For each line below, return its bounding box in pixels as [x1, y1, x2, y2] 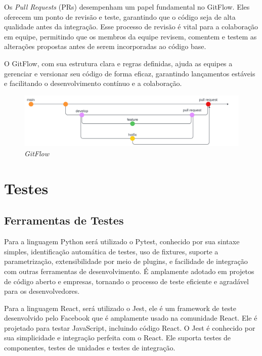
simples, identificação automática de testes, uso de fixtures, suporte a [4, 246, 219, 256]
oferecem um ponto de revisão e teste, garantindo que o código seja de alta [4, 11, 236, 22]
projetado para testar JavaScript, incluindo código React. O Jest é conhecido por [4, 322, 255, 333]
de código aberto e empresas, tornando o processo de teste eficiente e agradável [4, 276, 249, 286]
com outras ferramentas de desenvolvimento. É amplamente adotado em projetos [4, 265, 254, 276]
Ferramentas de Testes [4, 212, 124, 228]
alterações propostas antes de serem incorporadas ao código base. [4, 41, 206, 52]
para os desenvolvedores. [4, 286, 80, 296]
